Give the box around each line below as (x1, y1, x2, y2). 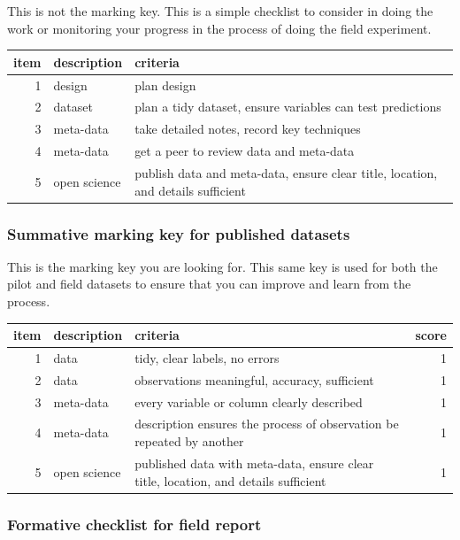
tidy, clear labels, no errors (134, 348, 280, 366)
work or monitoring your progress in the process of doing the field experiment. (7, 19, 432, 37)
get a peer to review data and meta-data (134, 142, 355, 160)
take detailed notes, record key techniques (134, 120, 361, 138)
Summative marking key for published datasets (7, 222, 350, 244)
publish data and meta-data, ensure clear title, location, (134, 163, 438, 181)
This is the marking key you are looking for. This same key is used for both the (7, 257, 438, 275)
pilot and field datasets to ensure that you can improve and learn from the (7, 274, 411, 293)
